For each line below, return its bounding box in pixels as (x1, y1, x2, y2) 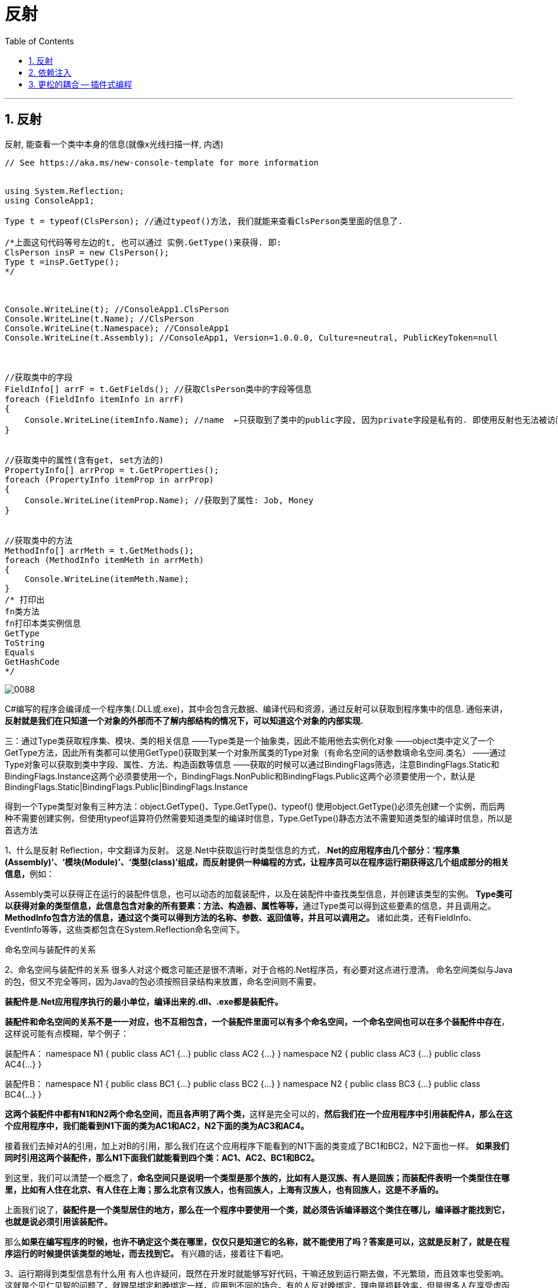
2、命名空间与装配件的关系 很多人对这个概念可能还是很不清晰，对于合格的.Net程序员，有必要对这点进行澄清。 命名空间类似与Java (5, 964, 513, 975)
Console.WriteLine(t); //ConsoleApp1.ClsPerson (5, 304, 229, 314)
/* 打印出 (5, 594, 45, 604)
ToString (5, 637, 45, 648)
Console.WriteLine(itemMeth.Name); (24, 574, 189, 584)
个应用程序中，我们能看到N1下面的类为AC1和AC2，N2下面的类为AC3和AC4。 (5, 1120, 309, 1131)
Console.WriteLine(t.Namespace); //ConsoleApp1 (5, 323, 229, 333)
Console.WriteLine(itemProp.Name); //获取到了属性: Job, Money (24, 495, 314, 505)
